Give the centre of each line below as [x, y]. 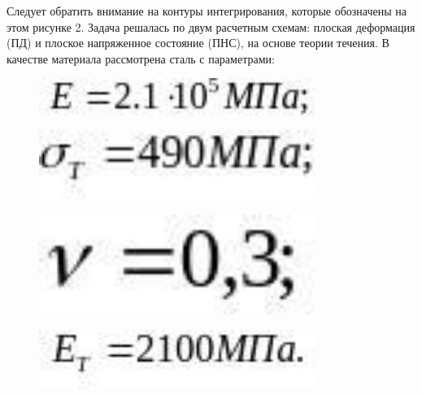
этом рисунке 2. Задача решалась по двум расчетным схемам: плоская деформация [211, 26]
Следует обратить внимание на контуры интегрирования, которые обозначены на [207, 11]
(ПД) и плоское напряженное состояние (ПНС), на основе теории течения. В [198, 43]
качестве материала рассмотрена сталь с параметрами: [141, 58]
